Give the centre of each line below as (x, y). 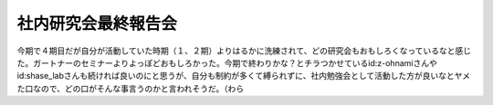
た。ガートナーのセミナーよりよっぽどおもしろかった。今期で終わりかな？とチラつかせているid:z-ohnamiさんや (227, 62)
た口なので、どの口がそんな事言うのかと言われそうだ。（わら (131, 88)
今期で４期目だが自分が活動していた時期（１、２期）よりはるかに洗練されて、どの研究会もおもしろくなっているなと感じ (244, 51)
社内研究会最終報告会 (97, 24)
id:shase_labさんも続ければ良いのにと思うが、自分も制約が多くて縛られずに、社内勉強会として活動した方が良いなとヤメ (243, 76)
